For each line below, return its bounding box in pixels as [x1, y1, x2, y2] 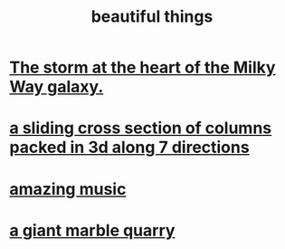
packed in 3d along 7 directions [9, 138, 251, 158]
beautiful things [90, 6, 214, 27]
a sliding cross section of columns [9, 118, 272, 139]
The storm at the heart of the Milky [9, 57, 276, 78]
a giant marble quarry [9, 220, 176, 241]
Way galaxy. [9, 77, 104, 97]
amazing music [9, 178, 127, 199]
